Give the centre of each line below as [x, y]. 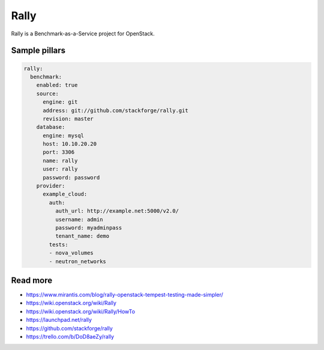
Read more [32, 280]
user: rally [60, 169]
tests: [58, 245]
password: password [71, 177]
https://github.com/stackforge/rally [70, 328]
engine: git [60, 102]
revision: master [68, 119]
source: [48, 93]
